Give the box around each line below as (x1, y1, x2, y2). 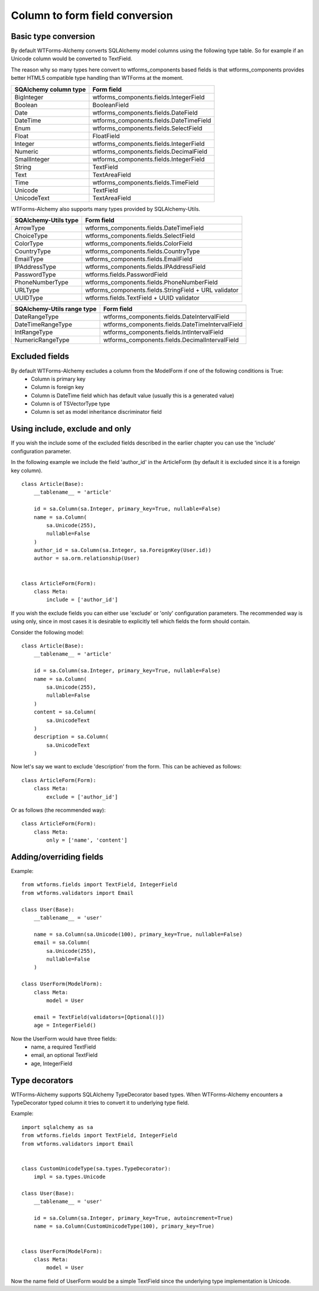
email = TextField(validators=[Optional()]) (33, 1014, 165, 1020)
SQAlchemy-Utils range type (14, 305, 97, 313)
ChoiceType (14, 232, 48, 240)
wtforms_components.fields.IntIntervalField (103, 328, 224, 336)
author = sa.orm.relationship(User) (33, 555, 140, 562)
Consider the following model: (11, 628, 84, 635)
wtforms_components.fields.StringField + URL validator (84, 286, 239, 294)
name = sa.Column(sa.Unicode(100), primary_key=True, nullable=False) (33, 931, 243, 938)
